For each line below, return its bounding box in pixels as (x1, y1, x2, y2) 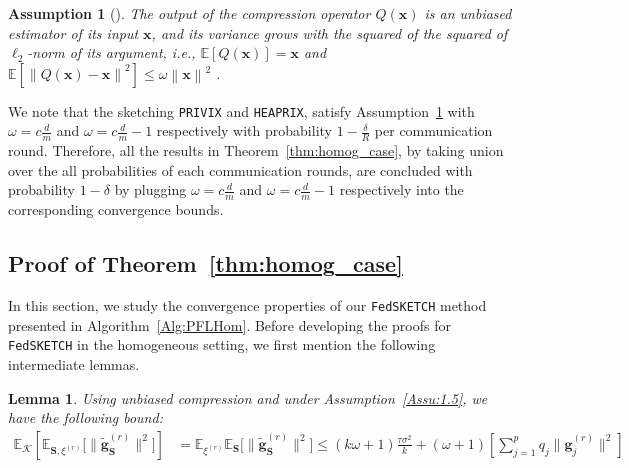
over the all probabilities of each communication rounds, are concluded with (8, 159, 473, 180)
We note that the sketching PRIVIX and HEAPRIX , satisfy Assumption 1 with (8, 100, 475, 121)
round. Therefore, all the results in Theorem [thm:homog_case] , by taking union (8, 140, 504, 161)
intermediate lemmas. (8, 353, 140, 374)
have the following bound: (8, 407, 163, 428)
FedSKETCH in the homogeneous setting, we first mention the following (8, 334, 436, 355)
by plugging (114, 179, 187, 200)
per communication (374, 120, 493, 141)
